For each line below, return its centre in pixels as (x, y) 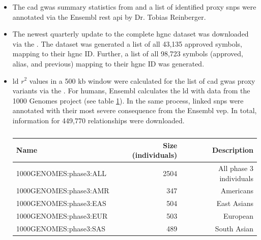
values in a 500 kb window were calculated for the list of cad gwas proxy (142, 80)
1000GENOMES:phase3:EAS (61, 203)
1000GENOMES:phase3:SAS (61, 228)
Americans (237, 191)
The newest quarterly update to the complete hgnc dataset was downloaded (130, 34)
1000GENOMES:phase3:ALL (61, 173)
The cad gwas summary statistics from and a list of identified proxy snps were (134, 7)
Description (233, 150)
